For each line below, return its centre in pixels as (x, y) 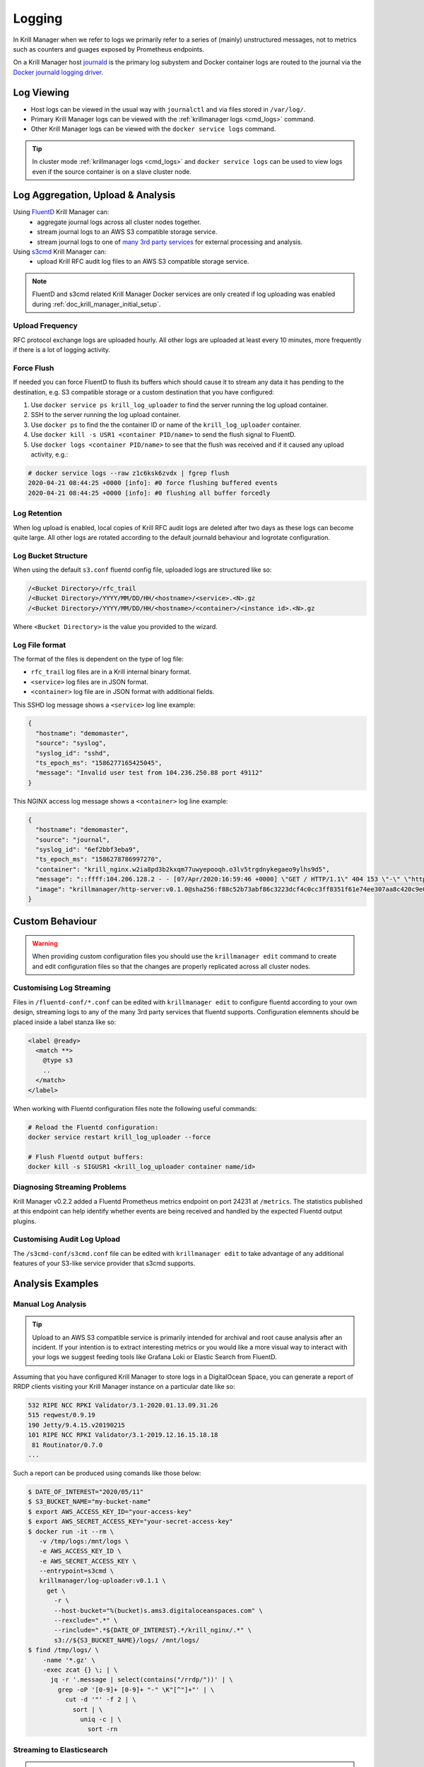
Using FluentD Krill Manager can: (61, 212)
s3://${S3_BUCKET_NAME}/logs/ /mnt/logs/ (127, 1640)
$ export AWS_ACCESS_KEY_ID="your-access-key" (110, 1511)
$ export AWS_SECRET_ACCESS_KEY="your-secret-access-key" (130, 1522)
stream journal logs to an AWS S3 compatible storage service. (127, 232)
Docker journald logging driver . (58, 72)
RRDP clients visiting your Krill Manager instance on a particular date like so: (124, 1387)
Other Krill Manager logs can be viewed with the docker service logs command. (153, 129)
